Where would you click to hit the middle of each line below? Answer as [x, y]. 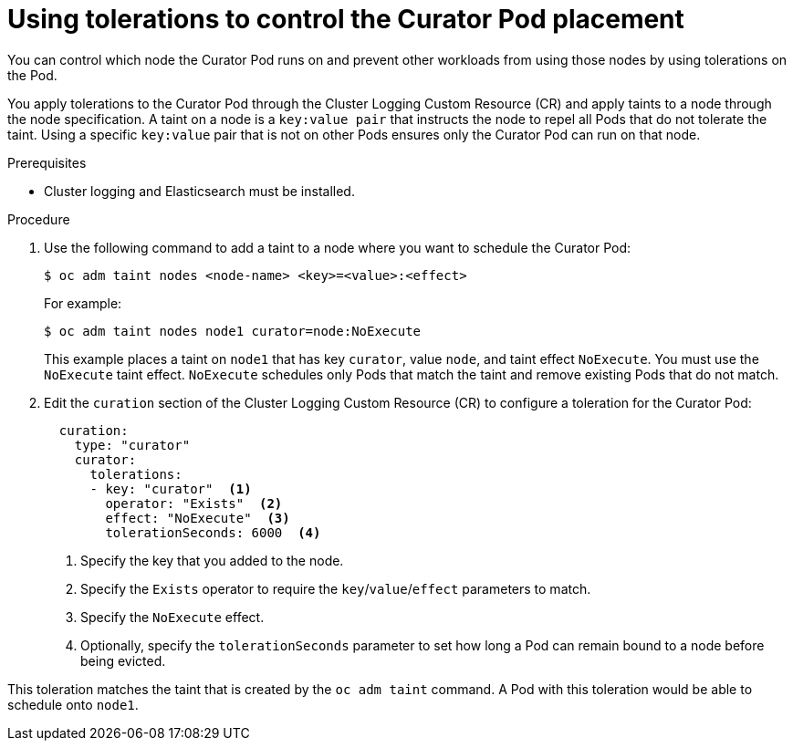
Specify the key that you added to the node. [212, 560]
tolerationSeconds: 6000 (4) [213, 532]
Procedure [39, 219]
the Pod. [32, 75]
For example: [83, 303]
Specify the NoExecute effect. [172, 617]
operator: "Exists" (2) [194, 503]
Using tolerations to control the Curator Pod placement [346, 19]
